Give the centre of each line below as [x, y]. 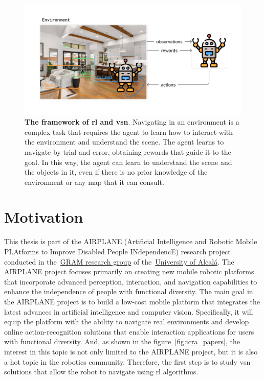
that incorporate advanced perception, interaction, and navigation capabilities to [131, 281]
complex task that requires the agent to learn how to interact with [129, 132]
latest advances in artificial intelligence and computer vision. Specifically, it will [129, 311]
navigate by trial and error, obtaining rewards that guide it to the [128, 151]
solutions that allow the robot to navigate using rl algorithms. [101, 372]
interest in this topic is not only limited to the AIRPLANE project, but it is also [131, 351]
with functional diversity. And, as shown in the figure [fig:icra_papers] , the [122, 341]
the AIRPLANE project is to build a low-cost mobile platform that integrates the [132, 301]
